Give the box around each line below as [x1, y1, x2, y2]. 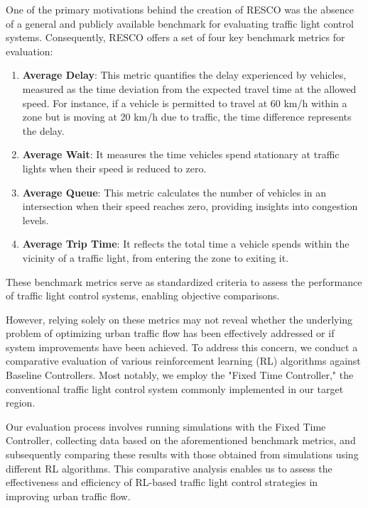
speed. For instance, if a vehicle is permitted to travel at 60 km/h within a [22, 95, 347, 110]
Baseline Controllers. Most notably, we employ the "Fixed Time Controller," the [6, 368, 354, 382]
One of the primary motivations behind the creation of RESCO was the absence [6, 2, 354, 16]
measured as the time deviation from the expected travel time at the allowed [22, 81, 357, 96]
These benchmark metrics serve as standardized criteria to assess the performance [6, 274, 362, 289]
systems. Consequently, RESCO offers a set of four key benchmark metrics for [6, 30, 345, 45]
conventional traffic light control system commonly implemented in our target [6, 381, 344, 396]
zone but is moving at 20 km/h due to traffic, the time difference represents [22, 109, 352, 124]
